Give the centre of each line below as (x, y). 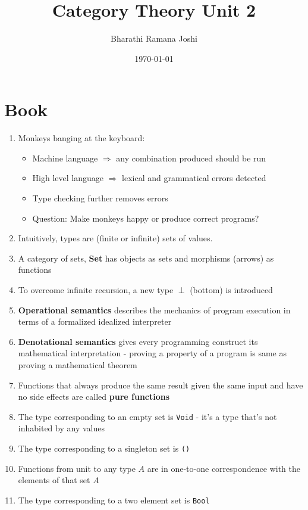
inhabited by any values (61, 428)
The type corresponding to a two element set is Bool (114, 500)
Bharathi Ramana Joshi (154, 38)
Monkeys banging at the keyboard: (81, 138)
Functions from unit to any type (77, 468)
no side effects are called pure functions (94, 397)
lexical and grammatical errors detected (194, 178)
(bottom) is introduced (231, 290)
